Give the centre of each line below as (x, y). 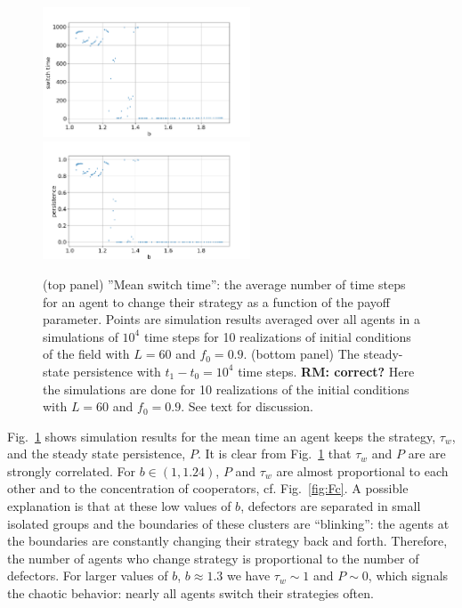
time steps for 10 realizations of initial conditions (277, 336)
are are (427, 454)
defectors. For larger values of (88, 576)
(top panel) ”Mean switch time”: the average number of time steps (224, 284)
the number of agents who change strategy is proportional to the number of (213, 558)
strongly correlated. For (71, 470)
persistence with (117, 371)
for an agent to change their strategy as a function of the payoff (216, 301)
